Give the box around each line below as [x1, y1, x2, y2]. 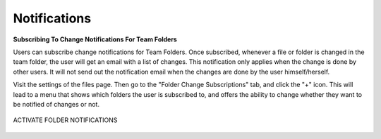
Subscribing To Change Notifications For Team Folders [13, 35, 178, 44]
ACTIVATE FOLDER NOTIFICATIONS [13, 116, 118, 124]
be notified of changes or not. [13, 100, 100, 108]
